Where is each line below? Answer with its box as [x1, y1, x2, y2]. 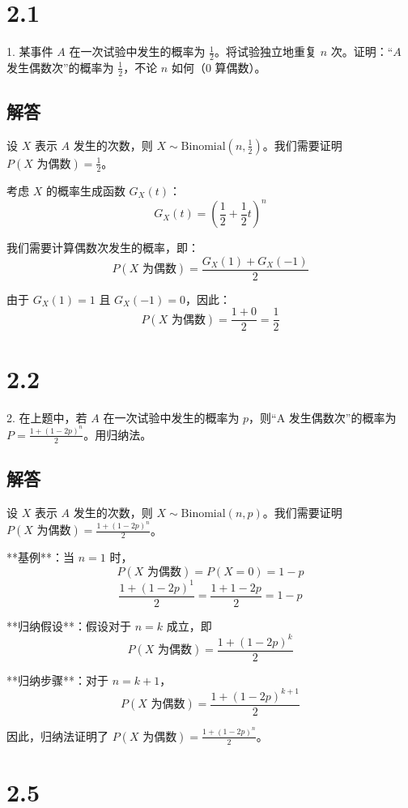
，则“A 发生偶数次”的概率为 [249, 408, 397, 425]
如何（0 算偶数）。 [171, 58, 266, 75]
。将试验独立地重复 [214, 43, 317, 60]
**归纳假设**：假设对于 [6, 617, 131, 634]
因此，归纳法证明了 [6, 727, 108, 744]
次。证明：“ [330, 43, 393, 60]
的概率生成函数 [45, 182, 125, 199]
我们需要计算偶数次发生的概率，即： [6, 239, 199, 256]
